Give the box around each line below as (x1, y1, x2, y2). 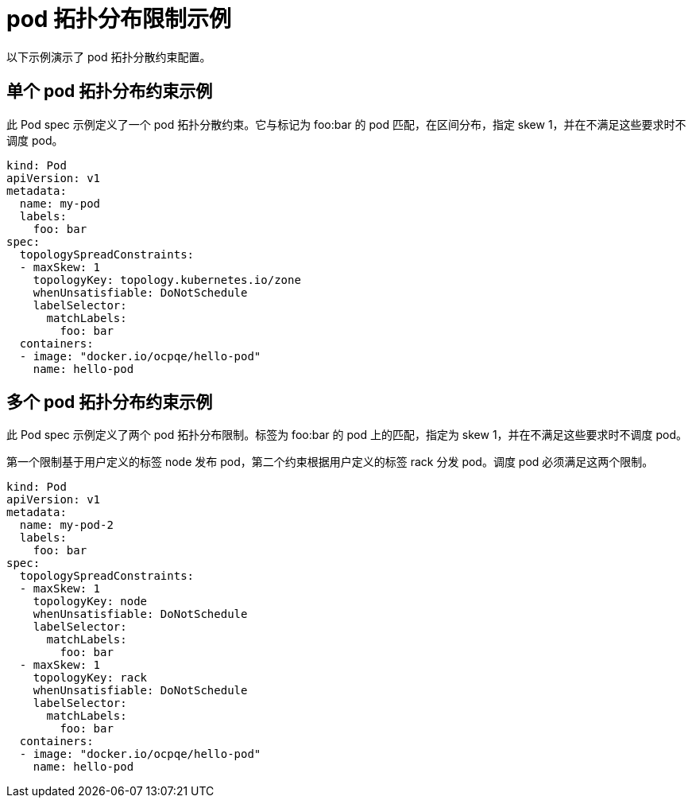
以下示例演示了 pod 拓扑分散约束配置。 (6, 49, 211, 64)
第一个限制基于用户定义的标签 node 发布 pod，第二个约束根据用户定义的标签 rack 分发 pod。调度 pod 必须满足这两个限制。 (6, 455, 654, 469)
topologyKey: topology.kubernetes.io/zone (33, 273, 301, 286)
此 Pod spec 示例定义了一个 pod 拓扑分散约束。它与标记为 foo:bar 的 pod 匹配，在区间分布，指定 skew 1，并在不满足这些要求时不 (6, 117, 686, 131)
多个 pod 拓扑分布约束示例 (6, 392, 213, 413)
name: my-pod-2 (19, 519, 114, 532)
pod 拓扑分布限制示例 (6, 6, 232, 33)
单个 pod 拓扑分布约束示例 (6, 81, 213, 102)
